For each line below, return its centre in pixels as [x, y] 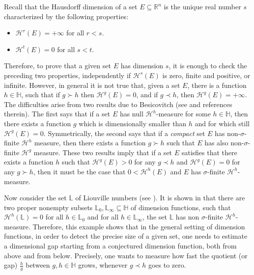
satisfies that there [209, 152]
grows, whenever [103, 265]
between [38, 265]
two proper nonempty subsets [48, 207]
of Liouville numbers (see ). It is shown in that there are [160, 198]
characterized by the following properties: [66, 16]
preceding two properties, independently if [68, 75]
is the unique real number [202, 6]
